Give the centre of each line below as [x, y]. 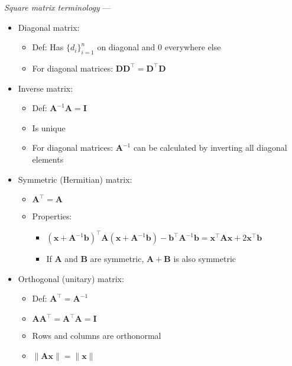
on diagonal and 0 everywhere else [159, 47]
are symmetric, [117, 259]
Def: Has [48, 47]
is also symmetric [205, 259]
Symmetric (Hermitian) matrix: [75, 179]
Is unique [49, 127]
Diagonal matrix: [49, 27]
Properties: [52, 216]
